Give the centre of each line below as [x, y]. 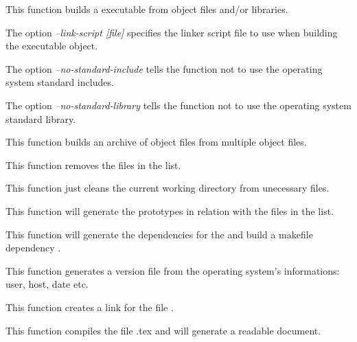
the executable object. [52, 46]
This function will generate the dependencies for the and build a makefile [159, 234]
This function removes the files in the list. [93, 164]
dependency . [33, 248]
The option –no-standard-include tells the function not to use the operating [164, 68]
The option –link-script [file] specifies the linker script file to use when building [172, 32]
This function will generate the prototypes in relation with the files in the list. [170, 210]
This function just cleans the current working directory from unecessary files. [168, 188]
